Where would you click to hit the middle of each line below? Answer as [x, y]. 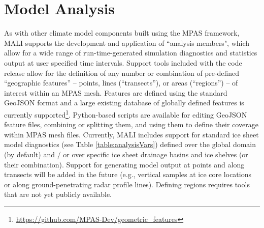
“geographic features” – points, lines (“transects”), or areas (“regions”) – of [121, 83]
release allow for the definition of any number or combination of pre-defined [122, 73]
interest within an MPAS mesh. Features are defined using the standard [116, 92]
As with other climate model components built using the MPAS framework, [122, 33]
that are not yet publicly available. [58, 194]
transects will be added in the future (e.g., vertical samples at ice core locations [128, 174]
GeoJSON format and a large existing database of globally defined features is [124, 103]
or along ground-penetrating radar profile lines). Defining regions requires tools [127, 184]
